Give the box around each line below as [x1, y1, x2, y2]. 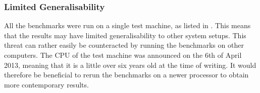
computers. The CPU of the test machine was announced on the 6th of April [4, 50, 242, 60]
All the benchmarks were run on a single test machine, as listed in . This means [4, 20, 251, 31]
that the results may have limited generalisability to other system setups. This [4, 30, 246, 40]
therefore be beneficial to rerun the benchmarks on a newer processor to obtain [4, 69, 249, 80]
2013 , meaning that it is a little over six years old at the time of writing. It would [4, 59, 256, 70]
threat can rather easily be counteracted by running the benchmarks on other [4, 40, 244, 50]
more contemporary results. [4, 79, 89, 89]
